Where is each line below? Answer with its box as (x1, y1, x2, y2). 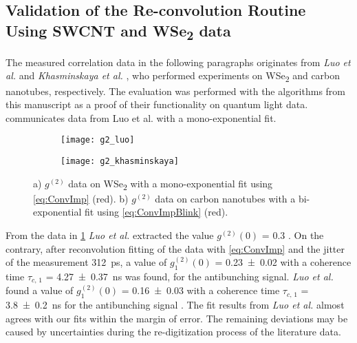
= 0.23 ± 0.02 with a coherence (215, 255, 351, 269)
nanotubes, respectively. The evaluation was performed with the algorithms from (6, 83, 346, 98)
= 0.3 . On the (261, 228, 324, 242)
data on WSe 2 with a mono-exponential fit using (68, 176, 273, 192)
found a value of (6, 283, 74, 298)
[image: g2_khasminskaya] (61, 156, 179, 167)
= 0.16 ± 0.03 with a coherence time (121, 283, 280, 298)
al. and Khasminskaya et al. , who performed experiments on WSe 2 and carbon (6, 68, 340, 85)
